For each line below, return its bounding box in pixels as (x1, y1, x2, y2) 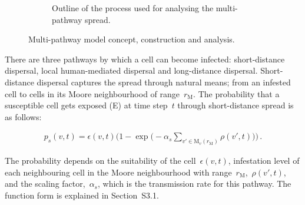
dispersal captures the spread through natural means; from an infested (37, 75, 291, 88)
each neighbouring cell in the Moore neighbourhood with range (5, 166, 232, 178)
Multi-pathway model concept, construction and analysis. (28, 33, 235, 45)
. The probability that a (193, 87, 280, 100)
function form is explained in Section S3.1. (5, 189, 159, 201)
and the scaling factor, (5, 177, 85, 190)
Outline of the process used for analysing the (52, 2, 214, 14)
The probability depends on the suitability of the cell (5, 154, 196, 167)
